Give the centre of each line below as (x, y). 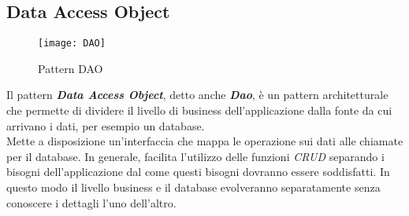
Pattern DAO (71, 68)
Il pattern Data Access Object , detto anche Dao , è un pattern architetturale (197, 95)
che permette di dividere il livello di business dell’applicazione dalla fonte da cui (199, 110)
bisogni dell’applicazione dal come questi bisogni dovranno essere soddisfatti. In (198, 172)
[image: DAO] (72, 44)
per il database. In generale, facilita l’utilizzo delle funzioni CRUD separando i (195, 156)
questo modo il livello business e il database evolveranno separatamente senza (193, 187)
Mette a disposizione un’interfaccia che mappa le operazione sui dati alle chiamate (205, 141)
